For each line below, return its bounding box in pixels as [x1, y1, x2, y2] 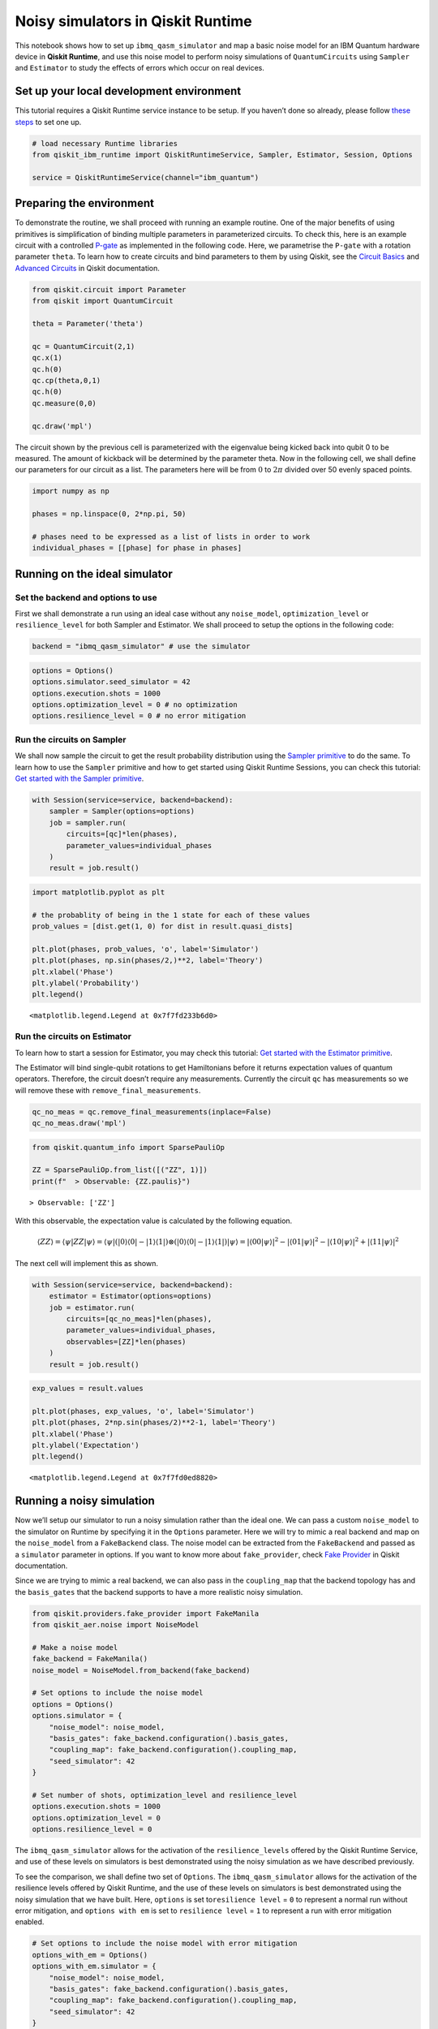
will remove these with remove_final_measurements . [15, 1085, 201, 1095]
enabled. [15, 1917, 45, 1927]
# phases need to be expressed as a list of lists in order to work [32, 532, 311, 541]
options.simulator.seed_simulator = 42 [32, 678, 191, 687]
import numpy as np [32, 487, 109, 496]
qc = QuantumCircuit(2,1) [32, 342, 135, 351]
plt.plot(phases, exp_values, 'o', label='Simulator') [32, 1407, 255, 1415]
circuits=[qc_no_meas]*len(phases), [66, 1314, 213, 1323]
